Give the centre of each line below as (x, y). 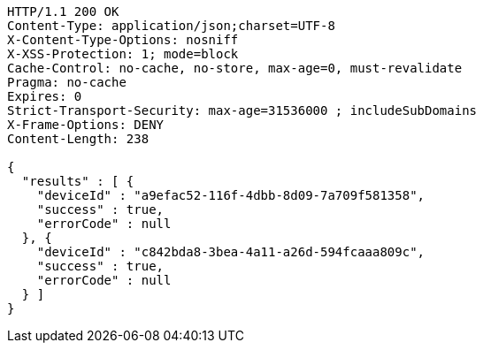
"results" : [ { (78, 181)
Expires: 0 (45, 96)
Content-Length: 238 (78, 139)
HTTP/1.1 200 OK (63, 11)
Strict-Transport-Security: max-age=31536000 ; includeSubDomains (242, 110)
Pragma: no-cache (67, 82)
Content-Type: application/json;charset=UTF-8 (171, 26)
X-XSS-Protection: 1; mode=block (123, 54)
